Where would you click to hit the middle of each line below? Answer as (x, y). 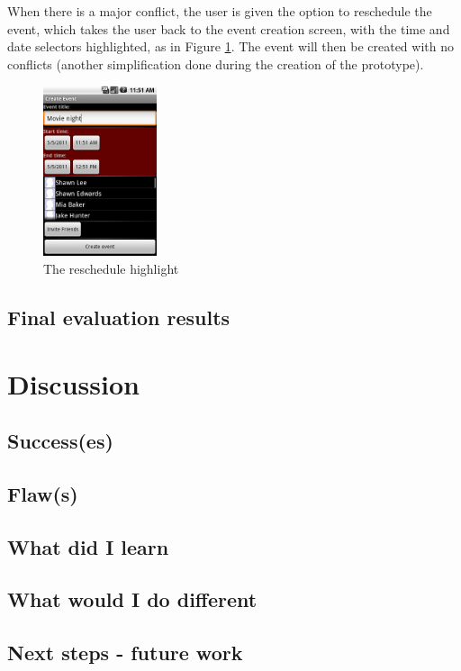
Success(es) (60, 441)
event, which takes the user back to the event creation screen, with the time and (229, 28)
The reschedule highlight (111, 268)
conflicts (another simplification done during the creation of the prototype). (216, 63)
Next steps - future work (125, 653)
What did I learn (88, 546)
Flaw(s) (43, 493)
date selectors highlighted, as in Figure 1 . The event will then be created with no (230, 46)
